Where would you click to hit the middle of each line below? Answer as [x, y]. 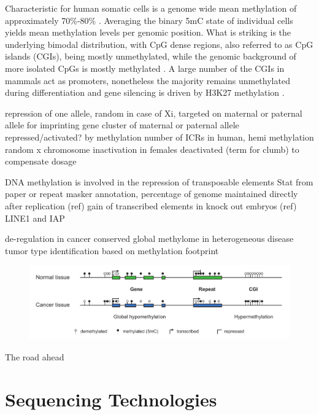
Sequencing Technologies [111, 399]
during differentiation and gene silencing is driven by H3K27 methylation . [145, 92]
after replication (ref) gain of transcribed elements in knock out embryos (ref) [151, 205]
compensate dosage [41, 161]
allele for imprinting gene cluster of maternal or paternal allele [122, 125]
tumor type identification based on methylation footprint [112, 250]
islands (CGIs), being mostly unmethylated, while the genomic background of [151, 56]
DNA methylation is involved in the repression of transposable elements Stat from [159, 181]
